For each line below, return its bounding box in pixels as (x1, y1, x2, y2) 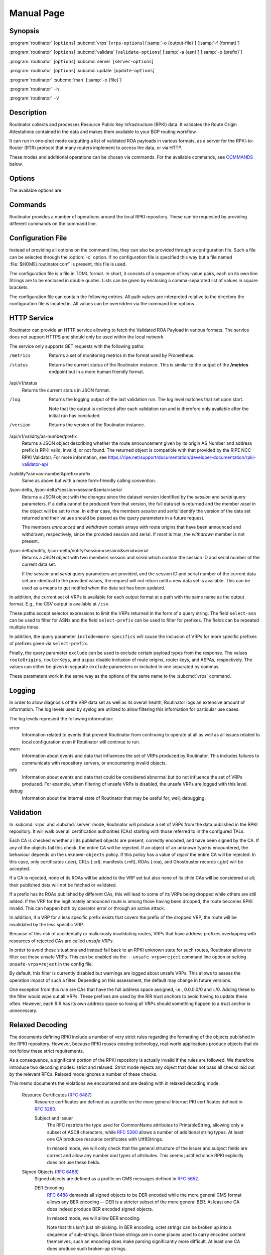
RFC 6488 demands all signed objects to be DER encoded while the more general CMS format (47, 1192, 242, 1198)
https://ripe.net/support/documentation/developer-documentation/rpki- (108, 454, 256, 460)
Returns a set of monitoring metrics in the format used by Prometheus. (49, 352, 195, 358)
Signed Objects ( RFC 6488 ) (22, 1169, 79, 1175)
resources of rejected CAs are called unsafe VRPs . (9, 938, 114, 944)
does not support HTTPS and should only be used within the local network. (9, 334, 165, 340)
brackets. (9, 284, 29, 291)
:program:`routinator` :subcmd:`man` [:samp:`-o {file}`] (9, 77, 122, 83)
